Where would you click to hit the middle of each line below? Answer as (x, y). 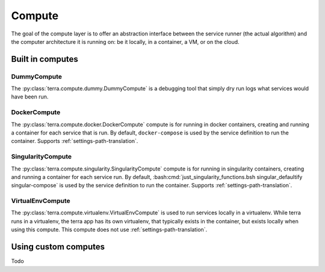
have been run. (30, 97)
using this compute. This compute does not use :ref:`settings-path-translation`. (109, 230)
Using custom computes (58, 247)
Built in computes (45, 59)
